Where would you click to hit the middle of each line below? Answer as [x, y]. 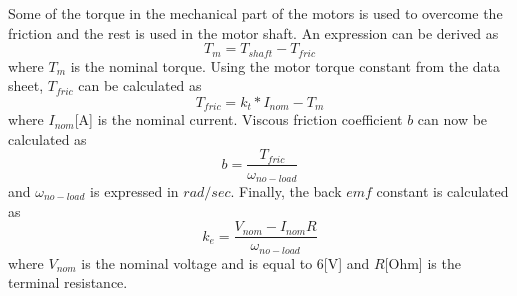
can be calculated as [140, 85]
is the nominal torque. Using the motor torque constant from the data [285, 65]
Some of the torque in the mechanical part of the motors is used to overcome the [255, 13]
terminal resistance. [68, 282]
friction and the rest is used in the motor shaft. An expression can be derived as [253, 32]
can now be [452, 119]
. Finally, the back [286, 190]
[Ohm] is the [422, 262]
